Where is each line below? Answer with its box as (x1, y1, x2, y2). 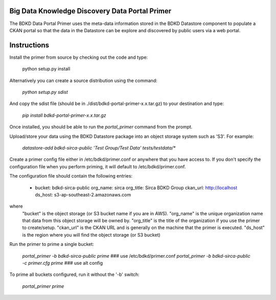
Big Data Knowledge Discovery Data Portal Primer (9, 7, 172, 15)
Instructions (9, 41, 50, 49)
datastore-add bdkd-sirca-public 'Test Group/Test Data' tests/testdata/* (22, 144, 176, 151)
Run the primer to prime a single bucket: (9, 241, 94, 247)
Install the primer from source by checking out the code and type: (9, 54, 148, 60)
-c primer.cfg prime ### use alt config (22, 260, 103, 266)
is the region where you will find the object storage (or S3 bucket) (22, 232, 160, 238)
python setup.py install (22, 66, 71, 72)
